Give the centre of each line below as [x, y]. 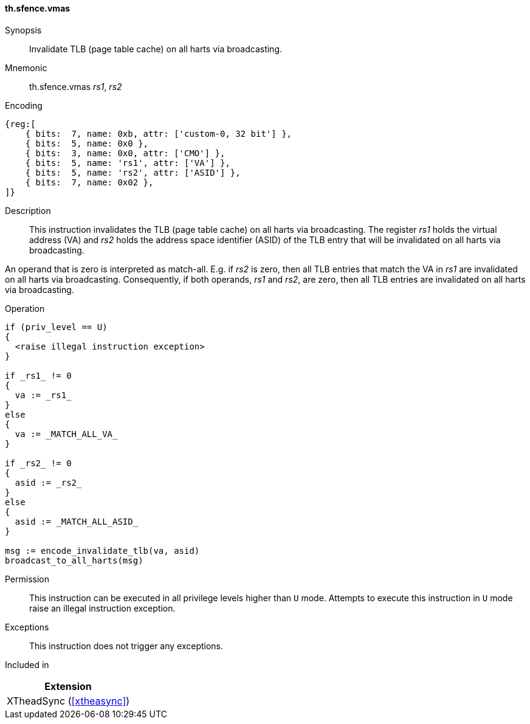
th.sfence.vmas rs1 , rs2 [76, 86]
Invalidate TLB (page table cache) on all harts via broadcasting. [156, 49]
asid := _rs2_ [48, 482]
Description [28, 210]
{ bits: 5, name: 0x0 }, [87, 143]
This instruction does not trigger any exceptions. [126, 646]
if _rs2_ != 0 [38, 463]
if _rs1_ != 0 [38, 375]
